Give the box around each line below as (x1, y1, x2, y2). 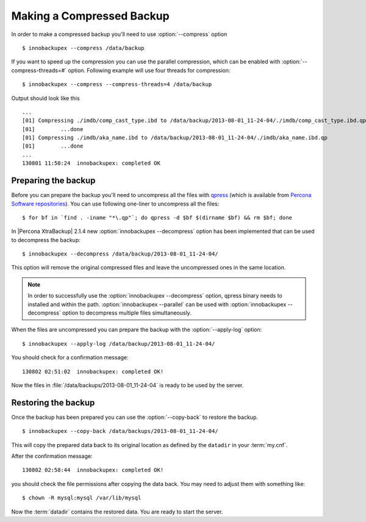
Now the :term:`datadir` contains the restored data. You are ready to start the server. (11, 508, 223, 515)
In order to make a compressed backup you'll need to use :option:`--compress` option (11, 30, 228, 38)
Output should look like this (11, 95, 80, 102)
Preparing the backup (11, 176, 96, 186)
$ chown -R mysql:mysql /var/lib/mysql (22, 495, 142, 501)
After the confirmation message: (11, 452, 93, 460)
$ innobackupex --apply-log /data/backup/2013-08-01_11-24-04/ (22, 340, 215, 347)
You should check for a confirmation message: (11, 354, 129, 361)
